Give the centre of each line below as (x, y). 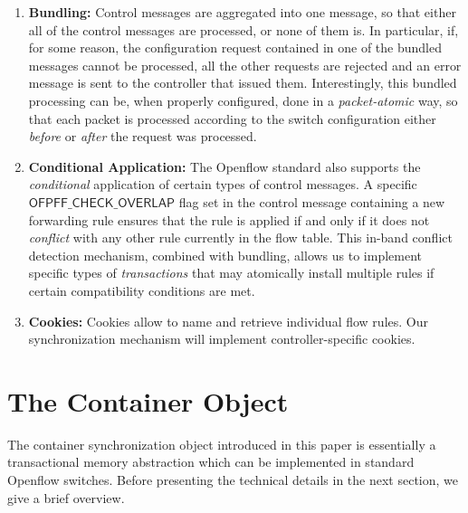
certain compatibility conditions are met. (142, 290)
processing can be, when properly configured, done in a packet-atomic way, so (243, 100)
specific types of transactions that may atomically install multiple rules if (231, 273)
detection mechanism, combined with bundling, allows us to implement (225, 255)
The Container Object (148, 400)
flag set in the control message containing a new (312, 201)
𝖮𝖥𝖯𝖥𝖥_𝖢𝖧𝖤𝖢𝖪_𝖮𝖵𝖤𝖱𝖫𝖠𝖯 (102, 203)
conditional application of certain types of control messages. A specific (223, 184)
